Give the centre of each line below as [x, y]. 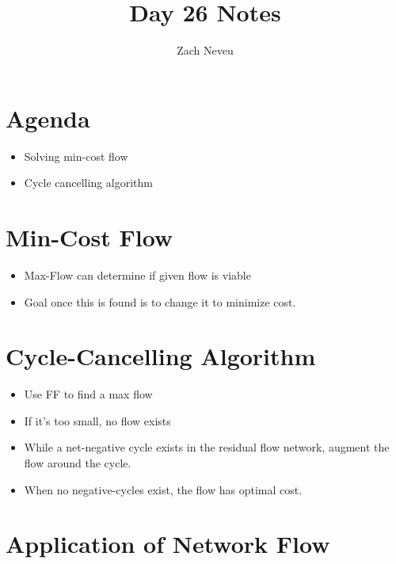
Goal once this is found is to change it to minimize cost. [160, 301]
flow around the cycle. [78, 463]
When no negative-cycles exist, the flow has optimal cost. [163, 489]
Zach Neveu [205, 50]
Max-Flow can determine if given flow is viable [137, 274]
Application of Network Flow [168, 544]
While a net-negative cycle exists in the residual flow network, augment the [207, 447]
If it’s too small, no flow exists [97, 420]
